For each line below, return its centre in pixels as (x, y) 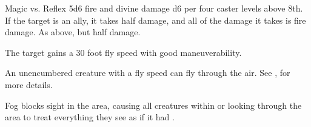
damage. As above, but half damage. (73, 32)
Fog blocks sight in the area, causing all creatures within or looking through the (153, 105)
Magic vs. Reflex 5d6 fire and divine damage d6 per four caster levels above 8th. (154, 8)
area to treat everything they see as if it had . (90, 117)
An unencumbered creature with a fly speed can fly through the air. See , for (148, 73)
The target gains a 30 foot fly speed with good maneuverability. (123, 52)
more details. (29, 84)
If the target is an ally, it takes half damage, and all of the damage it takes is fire (155, 20)
